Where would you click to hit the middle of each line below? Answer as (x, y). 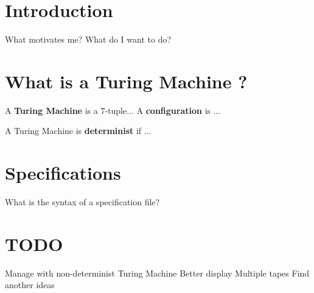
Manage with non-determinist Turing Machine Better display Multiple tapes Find (157, 273)
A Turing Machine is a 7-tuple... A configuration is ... (113, 110)
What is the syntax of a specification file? (82, 202)
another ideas (30, 285)
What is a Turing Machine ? (126, 81)
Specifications (63, 173)
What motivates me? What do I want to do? (88, 39)
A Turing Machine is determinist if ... (78, 131)
